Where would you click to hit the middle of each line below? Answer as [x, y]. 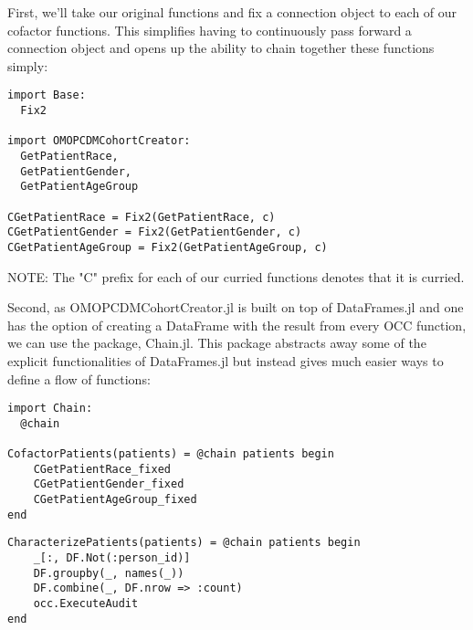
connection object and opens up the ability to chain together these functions [221, 48]
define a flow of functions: [79, 378]
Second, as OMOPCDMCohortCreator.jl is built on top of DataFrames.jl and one [236, 307]
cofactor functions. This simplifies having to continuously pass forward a [210, 30]
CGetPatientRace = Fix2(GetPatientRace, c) [142, 217]
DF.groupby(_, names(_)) [109, 573]
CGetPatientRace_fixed [102, 469]
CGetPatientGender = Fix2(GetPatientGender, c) [155, 232]
